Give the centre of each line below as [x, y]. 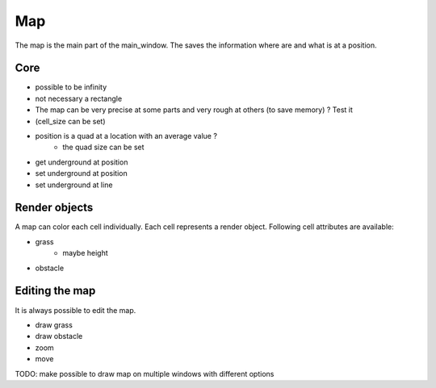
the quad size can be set [103, 147]
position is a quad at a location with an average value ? [126, 136]
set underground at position [82, 173]
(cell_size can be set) [70, 121]
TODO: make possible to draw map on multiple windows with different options [145, 373]
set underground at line [74, 185]
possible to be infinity [71, 87]
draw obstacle [59, 336]
